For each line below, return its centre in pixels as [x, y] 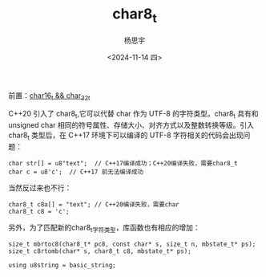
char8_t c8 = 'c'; [39, 211]
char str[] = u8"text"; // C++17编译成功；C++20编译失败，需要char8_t [123, 163]
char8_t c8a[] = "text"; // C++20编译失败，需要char [94, 204]
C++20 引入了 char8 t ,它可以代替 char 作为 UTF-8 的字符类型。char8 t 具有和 [133, 115]
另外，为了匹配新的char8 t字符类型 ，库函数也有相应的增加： [104, 228]
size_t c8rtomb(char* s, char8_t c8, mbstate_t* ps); [100, 251]
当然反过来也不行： [40, 187]
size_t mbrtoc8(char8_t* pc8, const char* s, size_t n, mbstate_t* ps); [132, 244]
